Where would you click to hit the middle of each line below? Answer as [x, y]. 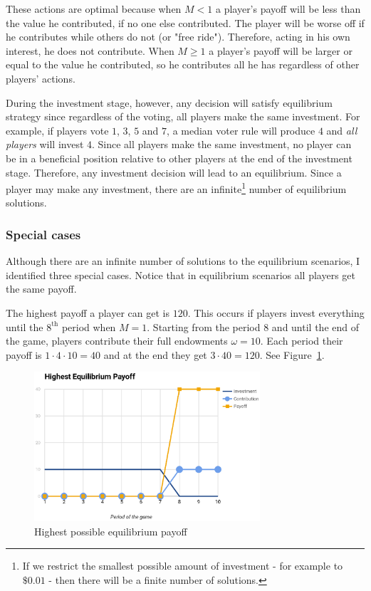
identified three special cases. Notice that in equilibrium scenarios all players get [181, 274]
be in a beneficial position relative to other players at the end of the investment [179, 158]
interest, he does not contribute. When [90, 50]
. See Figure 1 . [292, 354]
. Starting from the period [204, 326]
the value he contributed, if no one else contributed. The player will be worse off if [185, 22]
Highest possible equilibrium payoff [111, 531]
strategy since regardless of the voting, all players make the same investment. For [183, 116]
